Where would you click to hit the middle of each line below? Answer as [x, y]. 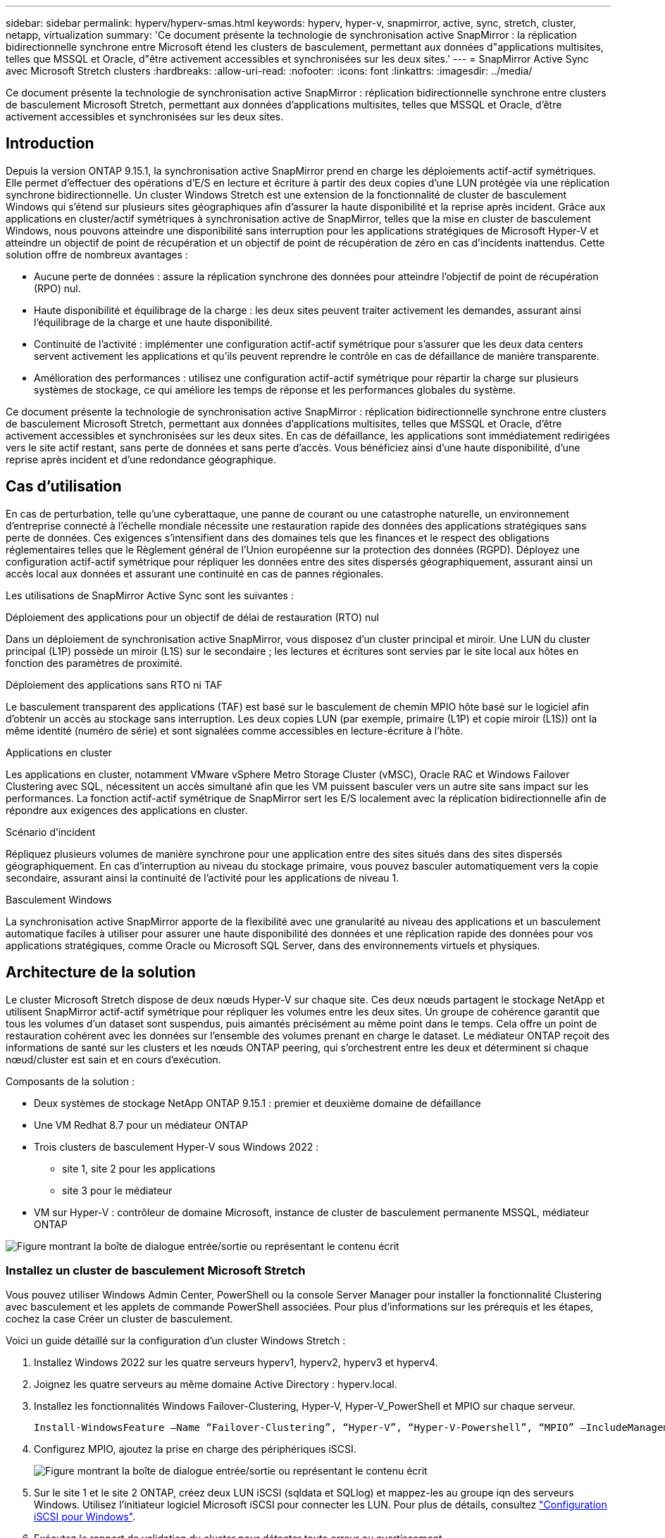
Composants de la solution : [70, 1081]
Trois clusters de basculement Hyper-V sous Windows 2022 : [176, 1146]
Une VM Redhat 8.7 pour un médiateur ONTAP [141, 1125]
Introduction [50, 144]
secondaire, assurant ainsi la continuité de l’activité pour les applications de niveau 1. [203, 877]
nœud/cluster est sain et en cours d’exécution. [113, 1059]
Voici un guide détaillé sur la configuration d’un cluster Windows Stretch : [176, 1341]
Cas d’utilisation [64, 487]
